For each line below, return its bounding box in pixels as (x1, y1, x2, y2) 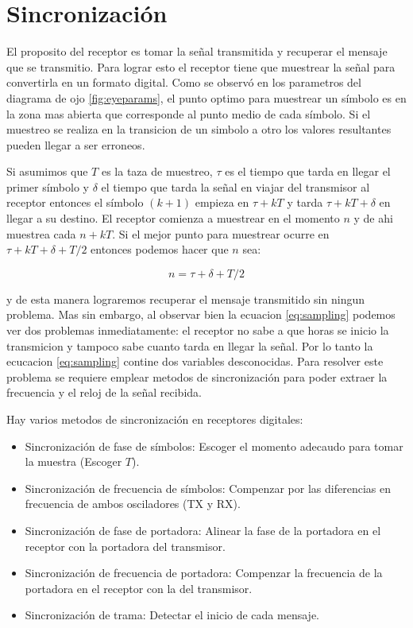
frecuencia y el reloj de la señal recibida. (6, 384, 202, 401)
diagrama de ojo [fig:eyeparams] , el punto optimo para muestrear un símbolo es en (6, 89, 407, 106)
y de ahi (353, 210, 393, 227)
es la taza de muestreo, (101, 163, 213, 180)
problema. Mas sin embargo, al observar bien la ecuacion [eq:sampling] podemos (6, 306, 396, 323)
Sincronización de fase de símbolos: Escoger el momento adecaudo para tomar (25, 437, 403, 454)
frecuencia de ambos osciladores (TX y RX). (25, 495, 241, 512)
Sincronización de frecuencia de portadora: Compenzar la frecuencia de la (25, 564, 383, 581)
